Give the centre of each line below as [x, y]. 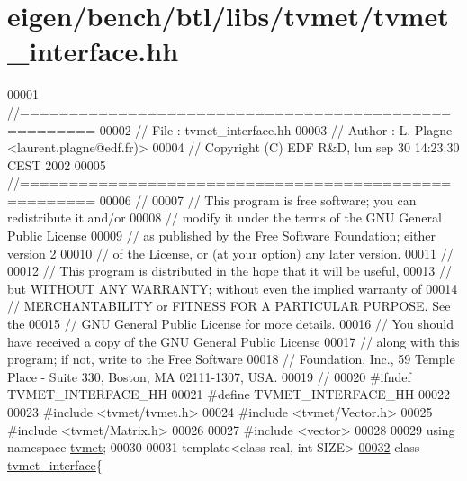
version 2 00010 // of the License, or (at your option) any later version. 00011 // [230, 253]
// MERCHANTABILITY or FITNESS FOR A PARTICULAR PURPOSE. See [229, 306]
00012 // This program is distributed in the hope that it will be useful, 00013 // [229, 271]
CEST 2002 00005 [57, 164]
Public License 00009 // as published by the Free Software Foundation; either [221, 236]
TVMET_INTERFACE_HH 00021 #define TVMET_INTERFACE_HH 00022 [229, 394]
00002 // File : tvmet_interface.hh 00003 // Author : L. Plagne [276, 129]
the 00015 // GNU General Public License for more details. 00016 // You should [231, 324]
